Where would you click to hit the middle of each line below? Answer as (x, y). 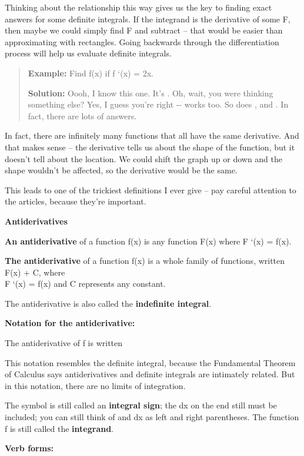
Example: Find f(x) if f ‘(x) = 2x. (91, 73)
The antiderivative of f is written (64, 343)
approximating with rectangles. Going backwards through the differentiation (142, 41)
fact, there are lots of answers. (82, 115)
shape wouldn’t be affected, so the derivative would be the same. (121, 170)
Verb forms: (29, 448)
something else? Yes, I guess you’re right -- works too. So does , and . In (158, 104)
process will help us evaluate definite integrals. (88, 53)
